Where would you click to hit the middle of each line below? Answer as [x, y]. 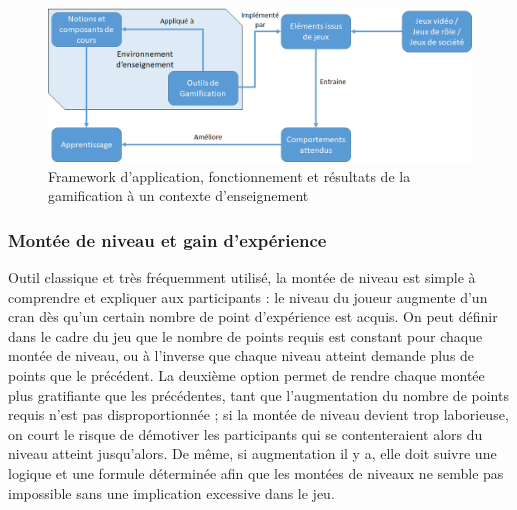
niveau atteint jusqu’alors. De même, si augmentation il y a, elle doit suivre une [252, 453]
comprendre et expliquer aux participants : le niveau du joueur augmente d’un [248, 296]
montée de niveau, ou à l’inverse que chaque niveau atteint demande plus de [241, 355]
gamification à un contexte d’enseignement [178, 195]
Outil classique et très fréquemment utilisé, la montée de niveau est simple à [242, 277]
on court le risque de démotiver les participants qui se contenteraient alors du [245, 433]
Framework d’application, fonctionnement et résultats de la [229, 175]
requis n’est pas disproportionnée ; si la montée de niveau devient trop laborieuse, [258, 414]
